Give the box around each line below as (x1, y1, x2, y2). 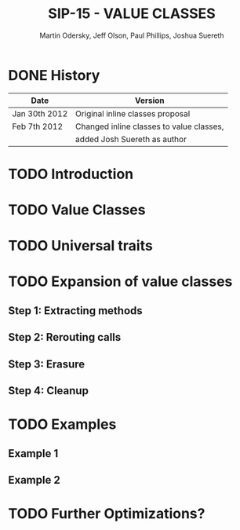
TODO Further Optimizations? (8, 505, 205, 523)
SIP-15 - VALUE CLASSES (48, 5, 216, 23)
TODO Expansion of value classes (8, 272, 233, 291)
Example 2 (8, 473, 60, 487)
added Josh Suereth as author (75, 133, 187, 144)
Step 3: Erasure (8, 357, 85, 371)
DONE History (8, 66, 100, 84)
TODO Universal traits (8, 237, 153, 255)
